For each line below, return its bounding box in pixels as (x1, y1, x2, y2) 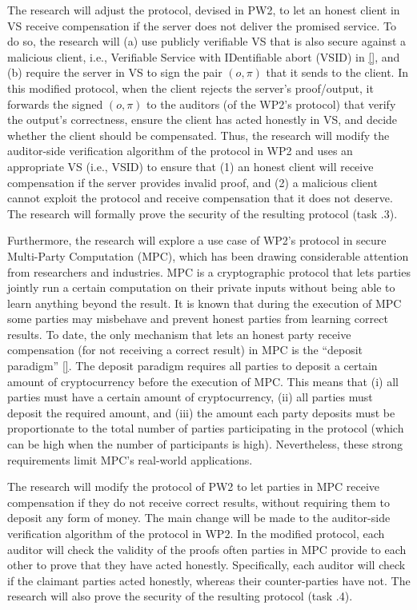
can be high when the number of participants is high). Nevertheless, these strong (7, 436, 403, 453)
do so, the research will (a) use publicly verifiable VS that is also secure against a (7, 33, 407, 50)
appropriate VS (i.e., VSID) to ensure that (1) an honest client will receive (7, 157, 374, 174)
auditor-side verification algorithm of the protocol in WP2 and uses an (7, 142, 353, 159)
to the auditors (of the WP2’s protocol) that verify (146, 95, 396, 112)
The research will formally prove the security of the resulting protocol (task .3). (7, 205, 398, 221)
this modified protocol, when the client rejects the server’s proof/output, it (7, 79, 374, 96)
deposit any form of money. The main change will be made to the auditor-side (7, 509, 391, 526)
